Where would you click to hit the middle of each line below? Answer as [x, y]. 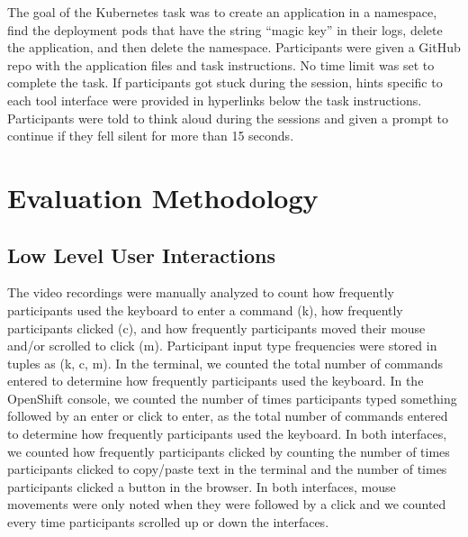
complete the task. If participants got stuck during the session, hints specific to [225, 82]
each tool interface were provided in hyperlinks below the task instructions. [215, 100]
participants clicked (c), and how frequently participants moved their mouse [216, 328]
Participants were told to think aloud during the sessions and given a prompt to [228, 118]
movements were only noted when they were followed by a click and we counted [227, 504]
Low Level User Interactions [141, 255]
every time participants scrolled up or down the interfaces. [168, 522]
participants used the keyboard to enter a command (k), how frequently [205, 309]
